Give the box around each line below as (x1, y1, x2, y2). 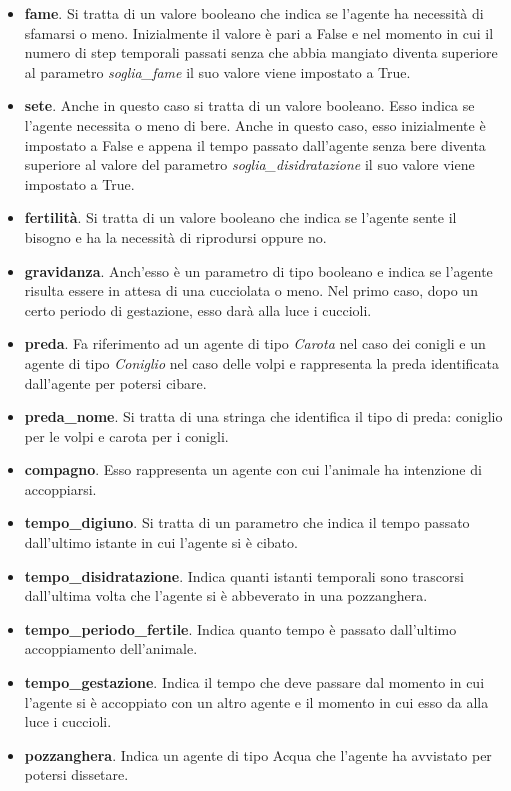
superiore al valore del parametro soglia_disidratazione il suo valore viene (24, 154, 475, 175)
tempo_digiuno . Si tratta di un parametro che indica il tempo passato (24, 512, 470, 533)
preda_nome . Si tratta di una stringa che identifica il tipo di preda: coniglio (24, 406, 503, 427)
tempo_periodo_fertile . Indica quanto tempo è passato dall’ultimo (24, 618, 457, 639)
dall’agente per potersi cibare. (24, 372, 207, 393)
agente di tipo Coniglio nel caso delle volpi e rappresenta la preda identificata (24, 352, 500, 373)
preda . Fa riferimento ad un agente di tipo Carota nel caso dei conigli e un (24, 333, 486, 354)
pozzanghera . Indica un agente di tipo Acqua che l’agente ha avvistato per (24, 744, 492, 765)
